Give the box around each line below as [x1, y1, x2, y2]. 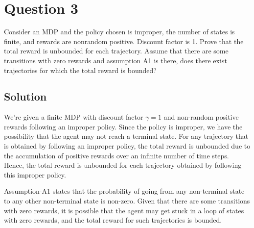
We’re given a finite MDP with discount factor [4, 112, 143, 122]
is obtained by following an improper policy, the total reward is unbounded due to [4, 141, 251, 151]
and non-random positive [163, 112, 239, 122]
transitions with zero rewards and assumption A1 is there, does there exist [4, 55, 227, 65]
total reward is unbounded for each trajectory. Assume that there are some [4, 46, 229, 56]
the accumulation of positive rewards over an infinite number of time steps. [4, 150, 229, 160]
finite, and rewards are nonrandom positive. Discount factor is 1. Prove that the [4, 36, 244, 46]
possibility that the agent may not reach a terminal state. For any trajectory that [4, 131, 249, 141]
